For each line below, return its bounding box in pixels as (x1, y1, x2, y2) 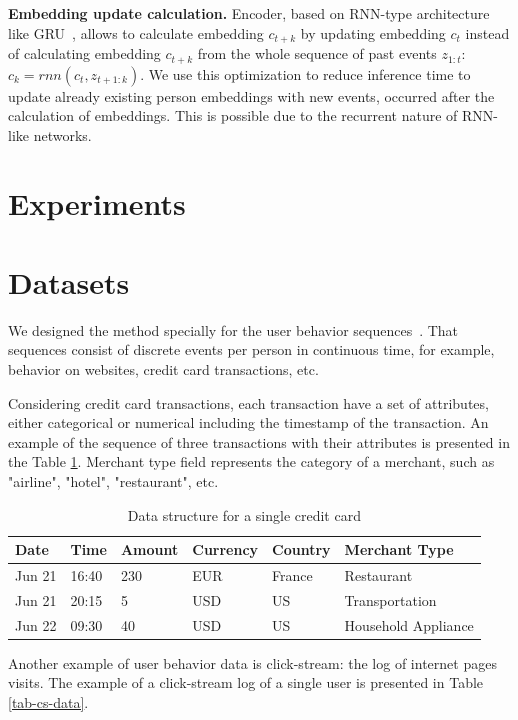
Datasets (8, 261, 130, 302)
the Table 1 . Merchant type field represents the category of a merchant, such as (8, 451, 495, 472)
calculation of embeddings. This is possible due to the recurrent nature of (8, 105, 458, 126)
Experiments (8, 183, 186, 224)
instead (465, 22, 510, 43)
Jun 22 (15, 614, 57, 635)
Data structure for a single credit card (127, 504, 361, 525)
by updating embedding (300, 22, 446, 43)
